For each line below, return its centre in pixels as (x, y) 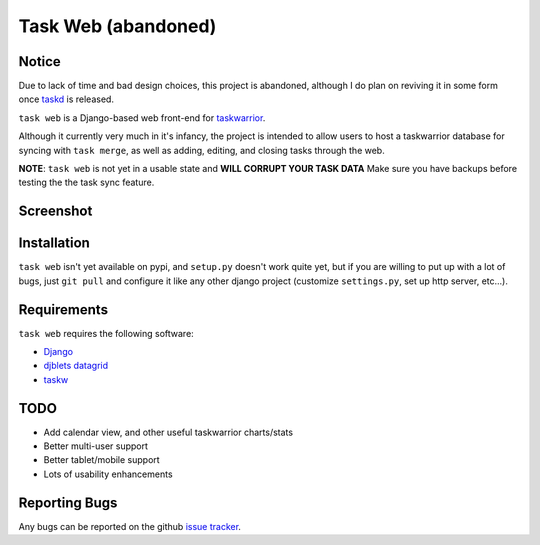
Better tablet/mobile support (101, 460)
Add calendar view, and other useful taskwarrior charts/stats (168, 432)
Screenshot (55, 211)
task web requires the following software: (106, 333)
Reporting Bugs (68, 502)
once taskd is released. (66, 99)
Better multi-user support (96, 446)
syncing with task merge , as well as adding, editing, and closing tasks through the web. (201, 150)
